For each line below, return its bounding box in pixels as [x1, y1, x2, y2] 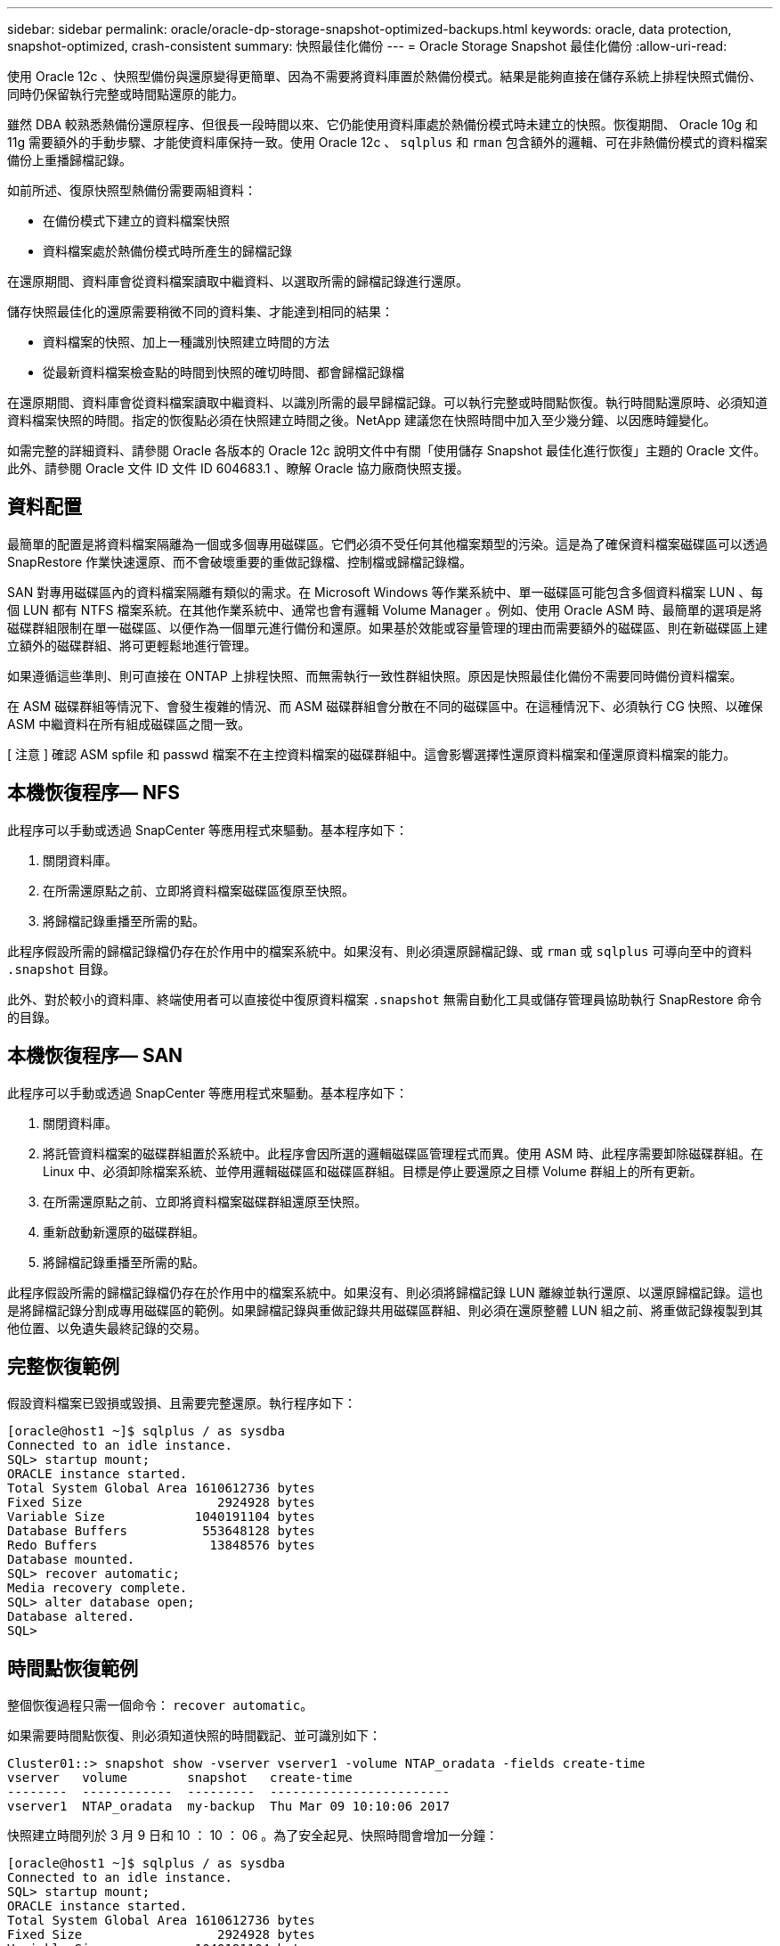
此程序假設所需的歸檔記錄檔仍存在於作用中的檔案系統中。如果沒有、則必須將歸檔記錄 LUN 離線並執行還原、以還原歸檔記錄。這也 [7, 1284, 763, 1300]
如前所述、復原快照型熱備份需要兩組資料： [7, 183, 256, 198]
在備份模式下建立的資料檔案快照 [43, 213, 230, 228]
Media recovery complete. [7, 1581, 188, 1596]
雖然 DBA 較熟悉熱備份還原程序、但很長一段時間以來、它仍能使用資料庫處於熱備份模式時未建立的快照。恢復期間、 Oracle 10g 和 [7, 117, 759, 132]
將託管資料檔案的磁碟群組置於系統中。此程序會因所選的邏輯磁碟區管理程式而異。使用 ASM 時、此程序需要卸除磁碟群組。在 [43, 1145, 764, 1161]
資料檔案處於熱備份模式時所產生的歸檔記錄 [43, 243, 292, 258]
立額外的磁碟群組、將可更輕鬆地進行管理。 [7, 637, 256, 653]
